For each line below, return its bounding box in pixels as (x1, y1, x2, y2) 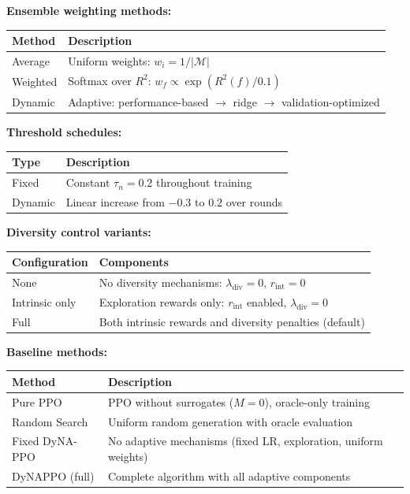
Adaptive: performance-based (68, 94, 209, 110)
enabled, (246, 293, 287, 310)
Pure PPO (12, 393, 62, 410)
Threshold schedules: (6, 124, 122, 140)
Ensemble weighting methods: (6, 2, 172, 18)
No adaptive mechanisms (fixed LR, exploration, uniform (107, 433, 383, 449)
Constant (65, 174, 110, 191)
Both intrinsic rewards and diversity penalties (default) (99, 313, 365, 329)
